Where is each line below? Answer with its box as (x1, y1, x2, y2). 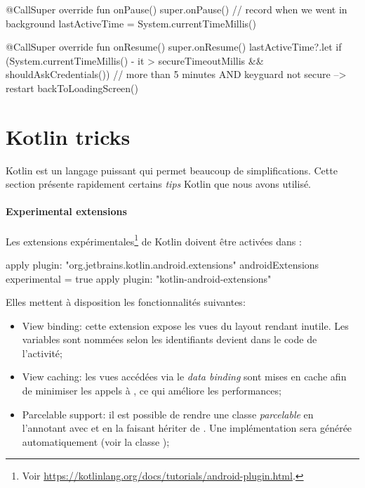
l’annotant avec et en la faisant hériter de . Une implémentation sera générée (22, 420, 352, 435)
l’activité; (22, 345, 62, 360)
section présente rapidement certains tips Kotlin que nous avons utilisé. (6, 176, 312, 191)
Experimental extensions (6, 204, 127, 219)
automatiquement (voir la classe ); (22, 434, 170, 449)
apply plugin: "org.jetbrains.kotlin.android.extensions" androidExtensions (6, 257, 319, 271)
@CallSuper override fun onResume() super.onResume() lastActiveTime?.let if (6, 39, 342, 54)
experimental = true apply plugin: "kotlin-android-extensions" (6, 271, 272, 285)
